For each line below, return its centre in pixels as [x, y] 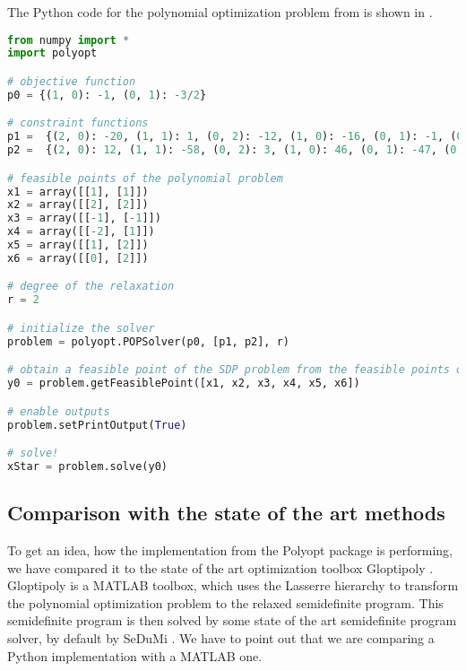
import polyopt [52, 53]
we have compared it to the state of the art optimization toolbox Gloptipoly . [220, 567]
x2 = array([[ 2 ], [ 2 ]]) [78, 205]
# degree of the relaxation [91, 287]
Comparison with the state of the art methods [226, 513]
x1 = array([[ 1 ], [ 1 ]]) [78, 192]
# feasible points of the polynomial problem [145, 178]
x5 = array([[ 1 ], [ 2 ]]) [78, 245]
